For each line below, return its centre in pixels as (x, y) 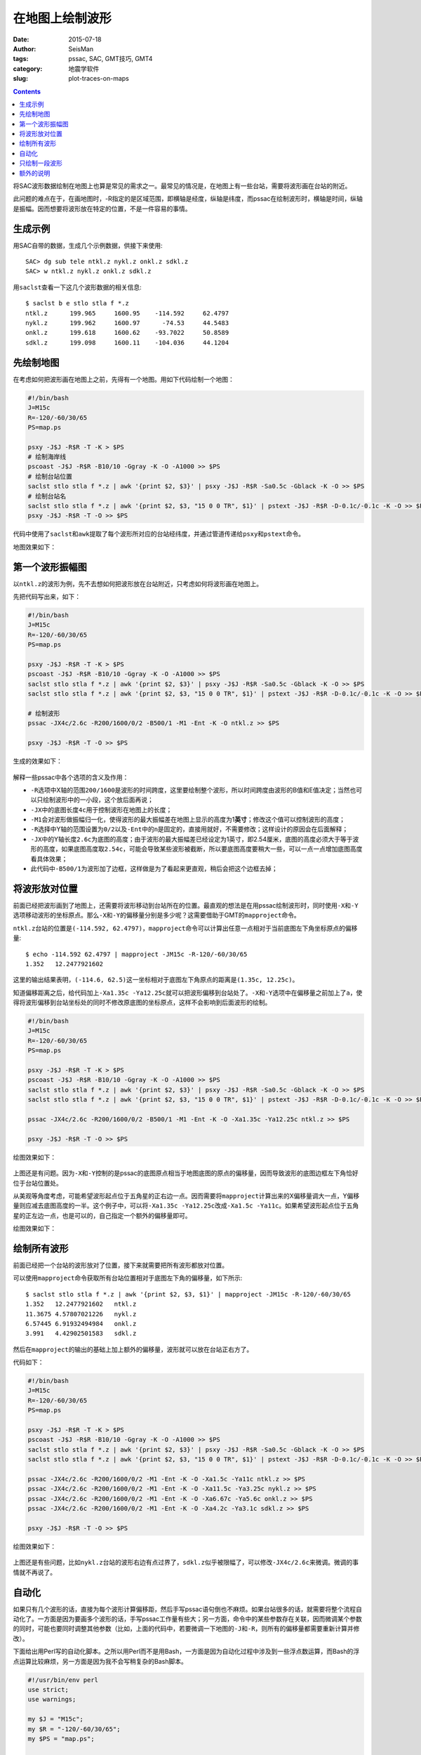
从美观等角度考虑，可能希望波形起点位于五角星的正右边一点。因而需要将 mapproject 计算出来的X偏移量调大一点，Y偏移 (186, 1196)
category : (28, 68)
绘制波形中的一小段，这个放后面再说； (98, 800)
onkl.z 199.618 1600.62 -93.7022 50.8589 (127, 333)
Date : (21, 39)
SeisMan (81, 48)
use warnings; (52, 1700)
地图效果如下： (34, 547)
